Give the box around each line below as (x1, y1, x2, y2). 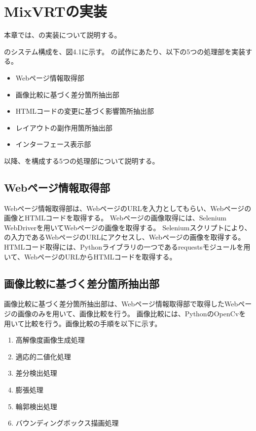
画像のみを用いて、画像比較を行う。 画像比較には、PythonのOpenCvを (17, 308, 246, 319)
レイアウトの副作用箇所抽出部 (15, 122, 112, 132)
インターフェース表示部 (15, 139, 91, 149)
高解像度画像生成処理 (15, 335, 85, 345)
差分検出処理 (15, 368, 57, 378)
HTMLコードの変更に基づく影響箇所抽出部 (15, 106, 154, 116)
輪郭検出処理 (15, 401, 57, 411)
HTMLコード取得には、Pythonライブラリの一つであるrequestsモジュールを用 (4, 242, 251, 252)
